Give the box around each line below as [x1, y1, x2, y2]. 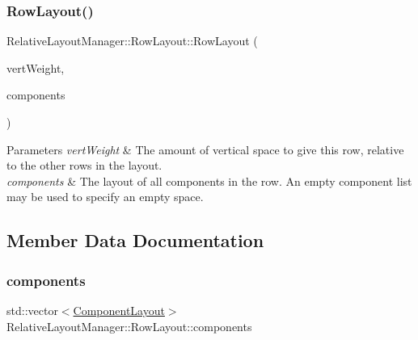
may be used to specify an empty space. [6, 188, 204, 205]
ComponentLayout [73, 301, 165, 318]
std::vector [6, 301, 58, 318]
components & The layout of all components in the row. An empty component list [6, 172, 412, 189]
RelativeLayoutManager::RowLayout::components [6, 317, 252, 334]
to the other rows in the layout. [6, 157, 163, 174]
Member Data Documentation [6, 228, 264, 253]
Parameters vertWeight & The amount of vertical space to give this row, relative [6, 141, 404, 157]
